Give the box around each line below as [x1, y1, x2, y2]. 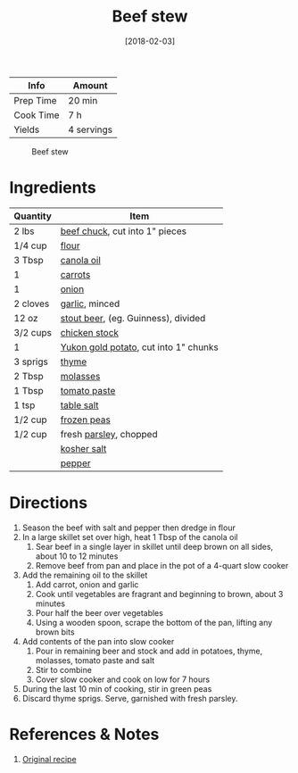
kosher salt [60, 442, 107, 454]
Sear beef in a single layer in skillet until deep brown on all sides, [35, 541, 274, 552]
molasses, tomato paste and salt [35, 654, 155, 666]
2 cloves [13, 297, 50, 310]
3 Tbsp [13, 254, 45, 266]
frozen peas [60, 413, 112, 426]
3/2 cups [13, 326, 52, 338]
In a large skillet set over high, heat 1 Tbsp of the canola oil [21, 531, 238, 542]
